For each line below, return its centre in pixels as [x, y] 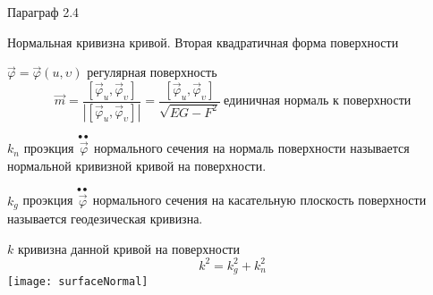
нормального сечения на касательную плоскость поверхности [259, 200]
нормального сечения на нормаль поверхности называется [251, 148]
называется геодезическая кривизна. [105, 219]
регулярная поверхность [152, 72]
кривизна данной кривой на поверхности [128, 248]
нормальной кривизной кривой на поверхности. [137, 165]
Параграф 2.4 [43, 12]
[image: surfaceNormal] [78, 282]
